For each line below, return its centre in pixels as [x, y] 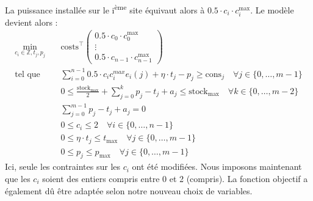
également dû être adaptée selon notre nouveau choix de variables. [129, 190]
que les [18, 178]
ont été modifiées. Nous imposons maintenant [217, 166]
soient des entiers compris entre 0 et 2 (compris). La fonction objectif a [175, 178]
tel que [27, 74]
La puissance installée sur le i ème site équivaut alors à [105, 9]
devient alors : [31, 22]
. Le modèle [272, 9]
